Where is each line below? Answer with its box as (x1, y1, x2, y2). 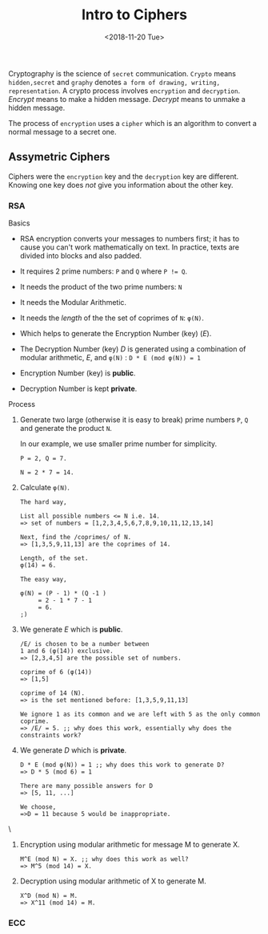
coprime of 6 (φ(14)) (19, 668, 92, 676)
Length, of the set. (19, 554, 89, 562)
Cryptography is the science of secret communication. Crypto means (8, 68, 237, 78)
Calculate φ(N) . (19, 483, 70, 493)
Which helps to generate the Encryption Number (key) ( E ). (19, 329, 212, 339)
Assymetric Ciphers (8, 150, 110, 164)
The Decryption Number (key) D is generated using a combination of (19, 344, 246, 354)
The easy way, (19, 575, 67, 583)
